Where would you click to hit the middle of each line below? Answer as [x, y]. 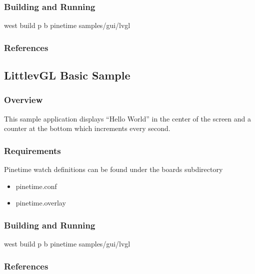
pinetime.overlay [41, 203]
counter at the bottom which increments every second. [87, 128]
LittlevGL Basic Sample [67, 75]
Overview [23, 100]
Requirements [32, 150]
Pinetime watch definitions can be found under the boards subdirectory [113, 169]
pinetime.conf [36, 186]
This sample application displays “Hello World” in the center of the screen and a [127, 118]
